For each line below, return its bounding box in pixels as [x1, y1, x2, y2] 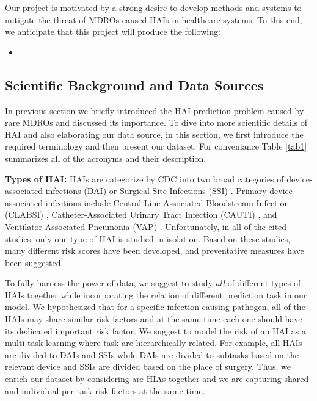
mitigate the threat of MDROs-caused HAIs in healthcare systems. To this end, [5, 13, 302, 26]
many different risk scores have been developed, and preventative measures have [5, 244, 304, 257]
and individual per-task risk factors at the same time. [5, 384, 205, 397]
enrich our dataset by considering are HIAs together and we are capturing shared [5, 372, 309, 385]
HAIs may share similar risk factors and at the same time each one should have [5, 312, 302, 325]
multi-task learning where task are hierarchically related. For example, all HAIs [5, 336, 302, 349]
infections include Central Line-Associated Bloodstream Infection [45, 196, 290, 209]
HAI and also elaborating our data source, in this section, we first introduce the [5, 128, 304, 140]
